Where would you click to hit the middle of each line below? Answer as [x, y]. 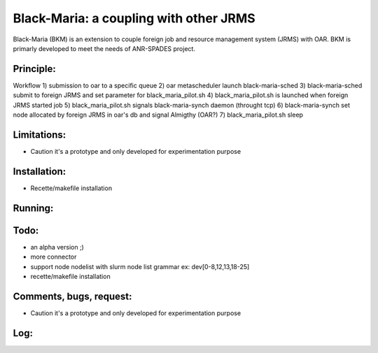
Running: [33, 208]
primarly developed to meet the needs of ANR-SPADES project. [104, 48]
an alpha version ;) [57, 247]
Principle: [34, 69]
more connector [54, 257]
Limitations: [40, 135]
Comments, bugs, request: [72, 296]
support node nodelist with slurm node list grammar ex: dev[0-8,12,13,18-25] [140, 266]
